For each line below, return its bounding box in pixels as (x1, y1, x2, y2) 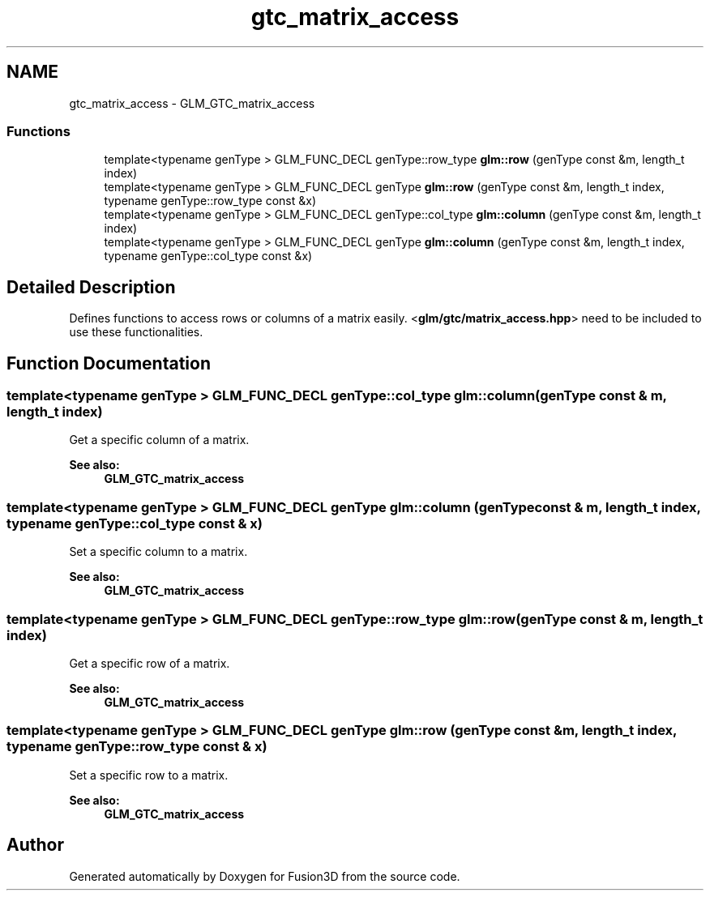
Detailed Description (6, 276, 176, 297)
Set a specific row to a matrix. (69, 767, 229, 782)
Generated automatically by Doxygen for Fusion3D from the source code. (69, 869, 460, 883)
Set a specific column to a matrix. (69, 545, 248, 559)
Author (6, 835, 64, 856)
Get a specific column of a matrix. (69, 433, 250, 447)
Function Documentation (6, 352, 211, 374)
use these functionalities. (69, 325, 203, 340)
